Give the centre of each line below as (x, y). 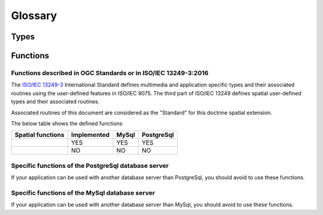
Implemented (90, 135)
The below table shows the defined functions (67, 123)
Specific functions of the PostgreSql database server (90, 166)
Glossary (34, 15)
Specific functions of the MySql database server (83, 192)
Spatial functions (39, 135)
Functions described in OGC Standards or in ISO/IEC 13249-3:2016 (110, 73)
